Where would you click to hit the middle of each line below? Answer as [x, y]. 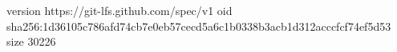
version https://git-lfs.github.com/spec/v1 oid [120, 10]
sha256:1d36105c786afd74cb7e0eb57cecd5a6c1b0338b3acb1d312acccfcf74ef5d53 [199, 26]
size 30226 [31, 41]
